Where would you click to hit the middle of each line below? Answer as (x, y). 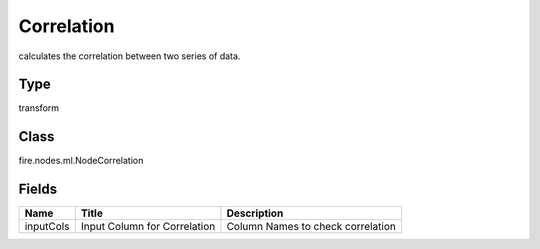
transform (39, 108)
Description (255, 213)
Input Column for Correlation (148, 227)
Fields (38, 189)
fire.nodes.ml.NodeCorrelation (81, 161)
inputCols (47, 227)
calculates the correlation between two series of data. (129, 56)
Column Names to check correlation (311, 227)
